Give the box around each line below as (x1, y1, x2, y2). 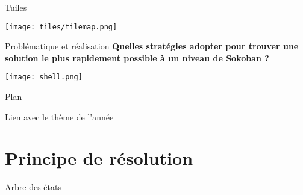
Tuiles (5, 1, 27, 13)
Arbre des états (5, 181, 61, 193)
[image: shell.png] (5, 73, 83, 82)
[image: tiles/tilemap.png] (5, 22, 117, 31)
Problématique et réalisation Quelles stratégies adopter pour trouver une (5, 40, 299, 52)
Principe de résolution (5, 146, 193, 170)
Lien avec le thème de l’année (5, 110, 114, 123)
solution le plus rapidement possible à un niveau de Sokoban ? (5, 51, 269, 64)
